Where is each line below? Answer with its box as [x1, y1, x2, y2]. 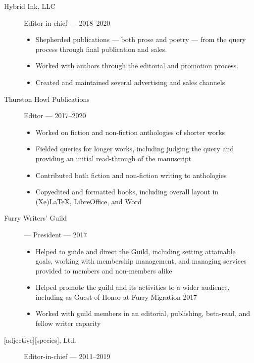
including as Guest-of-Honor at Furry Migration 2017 [35, 291, 197, 302]
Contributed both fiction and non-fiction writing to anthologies [35, 170, 227, 180]
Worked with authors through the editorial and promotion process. [35, 60, 239, 71]
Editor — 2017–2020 [24, 110, 86, 121]
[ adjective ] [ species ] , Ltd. [4, 334, 76, 345]
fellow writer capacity [35, 318, 101, 328]
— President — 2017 [24, 229, 87, 239]
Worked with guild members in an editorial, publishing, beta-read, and [35, 308, 251, 318]
